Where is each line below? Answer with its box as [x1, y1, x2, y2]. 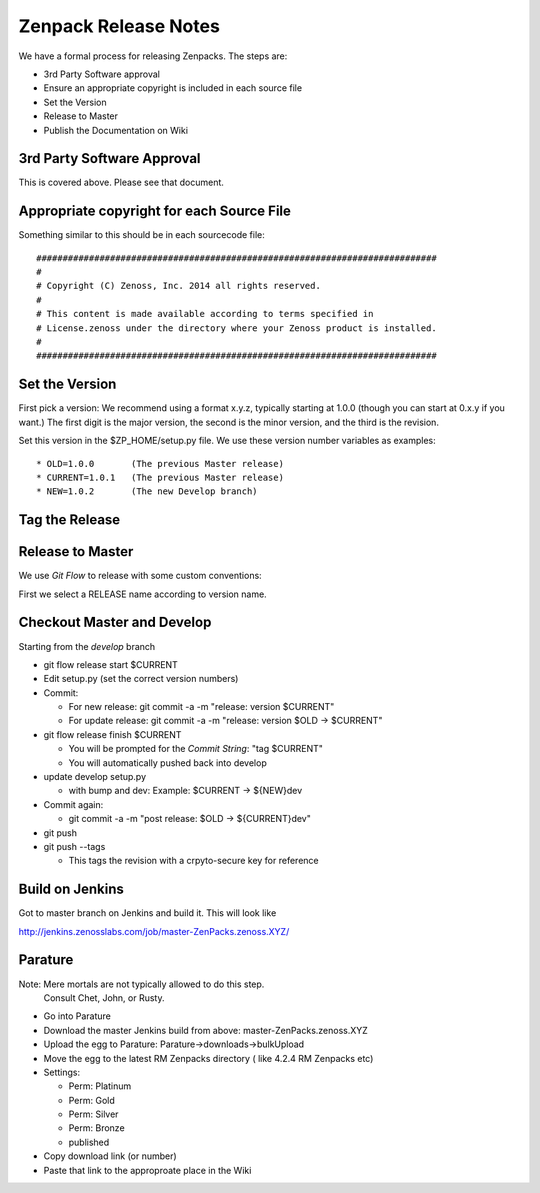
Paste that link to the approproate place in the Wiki [43, 1164, 252, 1176]
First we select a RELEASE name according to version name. [18, 588, 267, 600]
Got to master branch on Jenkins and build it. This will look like [18, 907, 277, 919]
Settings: [43, 1066, 80, 1078]
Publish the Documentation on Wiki [43, 124, 189, 136]
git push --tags [43, 840, 106, 852]
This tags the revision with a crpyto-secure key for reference [68, 855, 319, 867]
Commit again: [43, 798, 104, 810]
